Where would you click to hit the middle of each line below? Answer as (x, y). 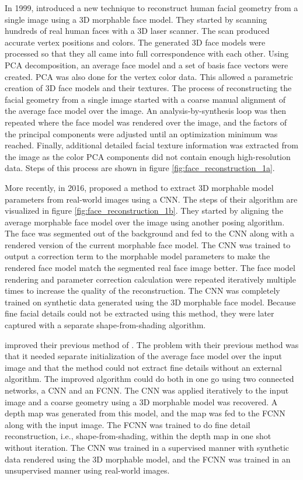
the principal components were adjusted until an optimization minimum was (141, 133)
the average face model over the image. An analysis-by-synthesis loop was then (145, 111)
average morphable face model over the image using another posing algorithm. (145, 222)
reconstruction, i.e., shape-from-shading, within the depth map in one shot (138, 436)
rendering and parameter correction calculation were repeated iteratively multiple (150, 279)
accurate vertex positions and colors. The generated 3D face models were (135, 42)
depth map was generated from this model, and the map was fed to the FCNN (145, 413)
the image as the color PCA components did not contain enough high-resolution (148, 156)
